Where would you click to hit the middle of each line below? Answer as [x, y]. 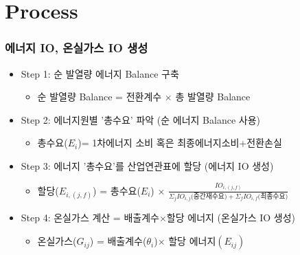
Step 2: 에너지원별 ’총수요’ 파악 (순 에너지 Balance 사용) [140, 119]
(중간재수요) [209, 196]
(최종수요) [273, 196]
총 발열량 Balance [213, 97]
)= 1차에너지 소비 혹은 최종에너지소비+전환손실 [180, 143]
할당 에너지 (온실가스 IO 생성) [231, 218]
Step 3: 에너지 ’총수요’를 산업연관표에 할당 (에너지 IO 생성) [147, 165]
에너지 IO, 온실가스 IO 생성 [77, 48]
